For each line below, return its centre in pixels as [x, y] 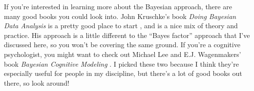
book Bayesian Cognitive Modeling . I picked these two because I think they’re [121, 64]
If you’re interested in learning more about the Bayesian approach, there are [118, 6]
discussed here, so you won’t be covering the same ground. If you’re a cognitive [122, 45]
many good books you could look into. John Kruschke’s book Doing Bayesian [120, 16]
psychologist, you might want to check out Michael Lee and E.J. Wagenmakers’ [123, 54]
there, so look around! [37, 82]
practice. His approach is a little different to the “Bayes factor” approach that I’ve [127, 35]
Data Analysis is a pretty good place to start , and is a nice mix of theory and [121, 26]
